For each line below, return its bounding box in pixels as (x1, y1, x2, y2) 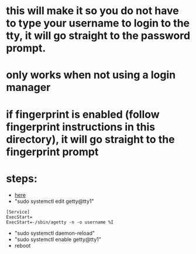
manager (6, 81, 51, 94)
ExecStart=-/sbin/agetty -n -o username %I (6, 219, 114, 225)
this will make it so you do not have (6, 4, 180, 18)
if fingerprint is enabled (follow (6, 107, 160, 121)
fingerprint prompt (6, 145, 99, 158)
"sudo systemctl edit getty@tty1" (14, 198, 95, 205)
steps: (6, 172, 38, 185)
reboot (14, 242, 31, 249)
